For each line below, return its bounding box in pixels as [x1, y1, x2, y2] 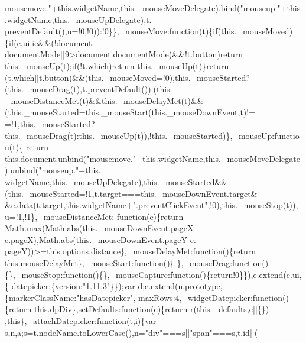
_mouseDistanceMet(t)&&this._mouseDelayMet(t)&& [5, 94, 204, 106]
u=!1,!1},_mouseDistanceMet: [5, 210, 115, 222]
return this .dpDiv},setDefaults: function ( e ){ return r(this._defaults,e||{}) [9, 303, 269, 315]
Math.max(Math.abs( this [5, 222, 96, 234]
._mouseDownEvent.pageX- [95, 222, 197, 234]
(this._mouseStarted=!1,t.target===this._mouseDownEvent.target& [5, 187, 258, 199]
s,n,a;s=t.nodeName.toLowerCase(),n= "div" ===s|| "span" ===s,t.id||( [5, 326, 258, 338]
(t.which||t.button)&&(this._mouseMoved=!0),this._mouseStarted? [5, 71, 250, 83]
